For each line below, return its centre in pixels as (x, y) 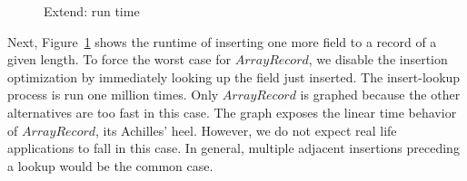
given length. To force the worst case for (119, 59)
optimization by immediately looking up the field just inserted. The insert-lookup (234, 76)
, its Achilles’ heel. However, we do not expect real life (246, 130)
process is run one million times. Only (113, 95)
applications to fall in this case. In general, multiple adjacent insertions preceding (233, 148)
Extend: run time (92, 11)
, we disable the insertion (378, 59)
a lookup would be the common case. (110, 165)
